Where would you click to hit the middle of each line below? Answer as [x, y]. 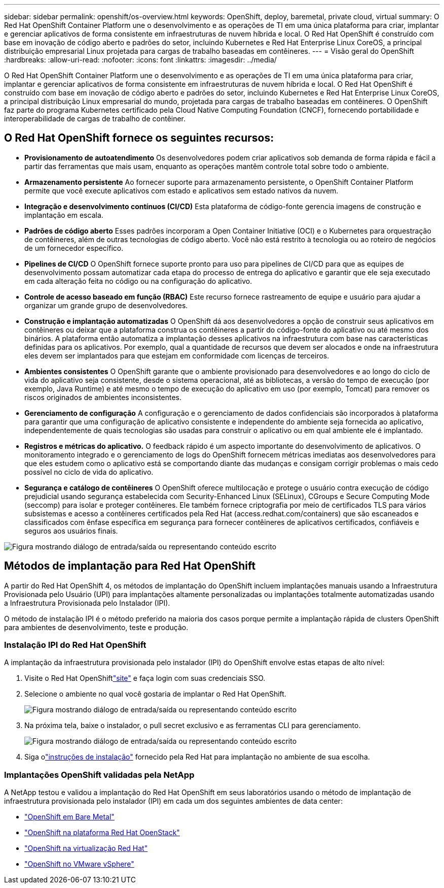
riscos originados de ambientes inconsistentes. [103, 397]
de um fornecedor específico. [74, 248]
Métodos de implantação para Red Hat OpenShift [130, 566]
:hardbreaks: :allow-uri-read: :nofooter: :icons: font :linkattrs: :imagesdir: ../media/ [140, 60]
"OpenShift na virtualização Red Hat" [86, 848]
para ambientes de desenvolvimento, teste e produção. [96, 627]
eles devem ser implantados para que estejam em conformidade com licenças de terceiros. [177, 355]
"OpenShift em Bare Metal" [69, 817]
